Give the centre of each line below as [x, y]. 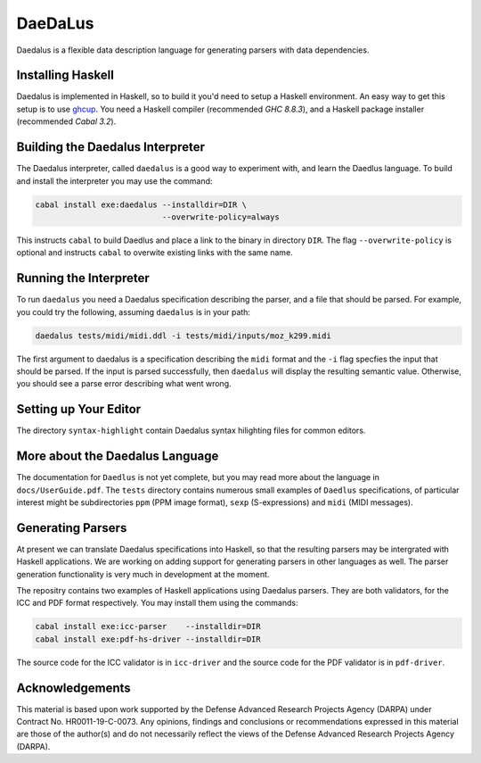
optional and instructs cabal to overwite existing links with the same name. [155, 253]
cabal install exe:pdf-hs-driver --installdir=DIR [148, 639]
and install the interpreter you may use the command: [114, 181]
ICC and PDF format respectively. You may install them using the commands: [157, 603]
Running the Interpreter [83, 278]
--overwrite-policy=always [220, 217]
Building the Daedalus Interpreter [110, 147]
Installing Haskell [65, 75]
